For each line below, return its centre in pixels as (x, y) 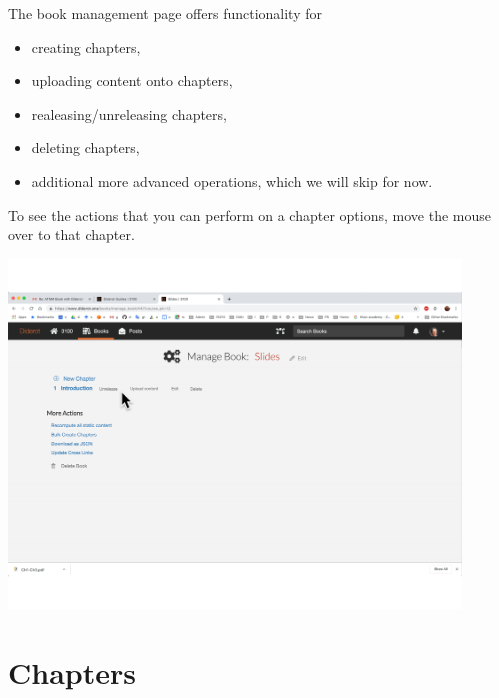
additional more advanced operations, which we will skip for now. (232, 180)
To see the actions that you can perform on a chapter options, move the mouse (249, 214)
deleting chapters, (85, 147)
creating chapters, (86, 46)
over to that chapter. (71, 234)
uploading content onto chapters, (132, 80)
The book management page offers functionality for (165, 13)
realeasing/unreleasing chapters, (129, 113)
